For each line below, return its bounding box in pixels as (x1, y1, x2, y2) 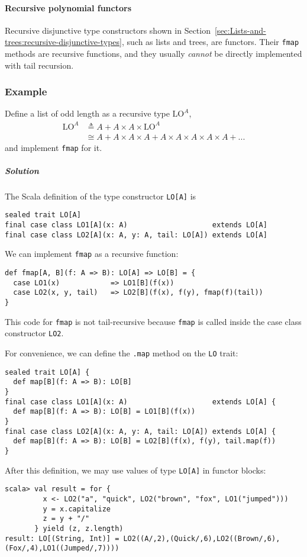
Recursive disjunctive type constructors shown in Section (5, 24, 211, 36)
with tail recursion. (5, 59, 74, 71)
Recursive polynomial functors (5, 1, 132, 14)
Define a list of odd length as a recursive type (5, 107, 170, 120)
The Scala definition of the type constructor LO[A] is (5, 189, 196, 202)
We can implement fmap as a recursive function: (5, 247, 179, 260)
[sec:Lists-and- (214, 24, 266, 36)
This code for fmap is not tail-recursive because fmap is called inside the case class (5, 315, 302, 327)
